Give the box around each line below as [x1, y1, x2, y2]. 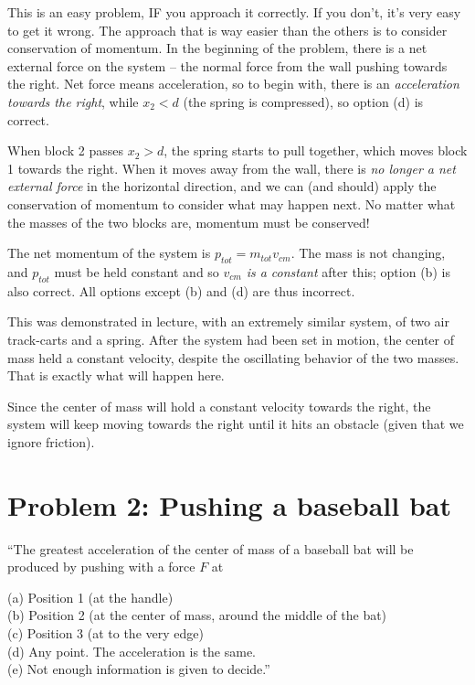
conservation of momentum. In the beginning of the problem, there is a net [7, 38, 427, 58]
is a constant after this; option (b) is [246, 262, 450, 281]
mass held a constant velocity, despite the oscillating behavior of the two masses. [7, 348, 459, 367]
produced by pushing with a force [7, 557, 195, 576]
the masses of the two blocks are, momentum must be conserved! [7, 212, 370, 231]
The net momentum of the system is [7, 243, 211, 262]
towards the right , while [7, 91, 139, 111]
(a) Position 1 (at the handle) [7, 587, 174, 606]
